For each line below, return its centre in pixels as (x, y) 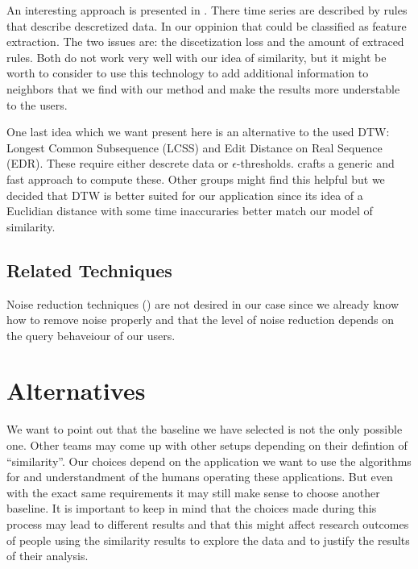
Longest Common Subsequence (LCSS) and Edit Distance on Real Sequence (195, 147)
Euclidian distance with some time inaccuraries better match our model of (190, 211)
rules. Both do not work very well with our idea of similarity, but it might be (197, 57)
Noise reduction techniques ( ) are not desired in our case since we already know (203, 303)
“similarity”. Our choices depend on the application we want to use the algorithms (209, 461)
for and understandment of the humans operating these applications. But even (200, 477)
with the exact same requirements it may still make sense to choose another (193, 492)
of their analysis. (48, 556)
